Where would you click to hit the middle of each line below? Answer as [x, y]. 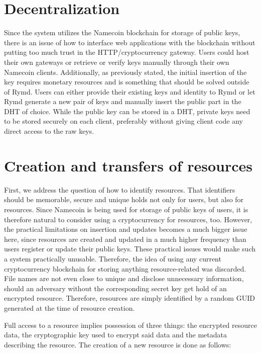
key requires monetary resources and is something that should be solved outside [127, 82]
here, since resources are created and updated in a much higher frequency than [125, 239]
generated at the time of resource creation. [70, 307]
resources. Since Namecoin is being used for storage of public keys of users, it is [126, 209]
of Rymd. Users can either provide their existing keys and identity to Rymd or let [130, 91]
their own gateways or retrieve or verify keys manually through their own [117, 62]
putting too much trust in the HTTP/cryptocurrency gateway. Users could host [127, 52]
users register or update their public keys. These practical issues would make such [130, 249]
